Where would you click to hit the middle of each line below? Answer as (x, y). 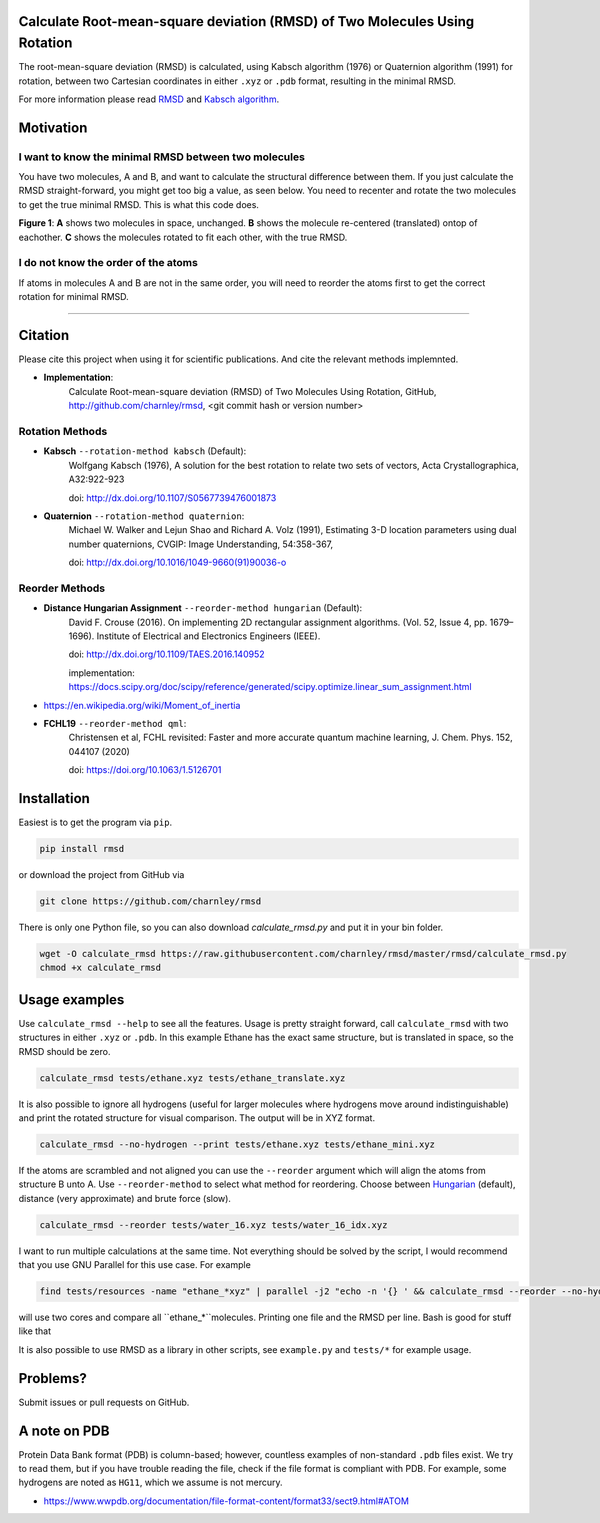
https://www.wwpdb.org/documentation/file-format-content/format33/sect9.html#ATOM (226, 1501)
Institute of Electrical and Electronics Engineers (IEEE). (208, 636)
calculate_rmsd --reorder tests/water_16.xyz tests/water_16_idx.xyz (213, 1224)
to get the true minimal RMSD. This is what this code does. (139, 204)
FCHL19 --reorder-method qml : (115, 723)
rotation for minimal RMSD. (73, 297)
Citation (44, 335)
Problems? (52, 1378)
